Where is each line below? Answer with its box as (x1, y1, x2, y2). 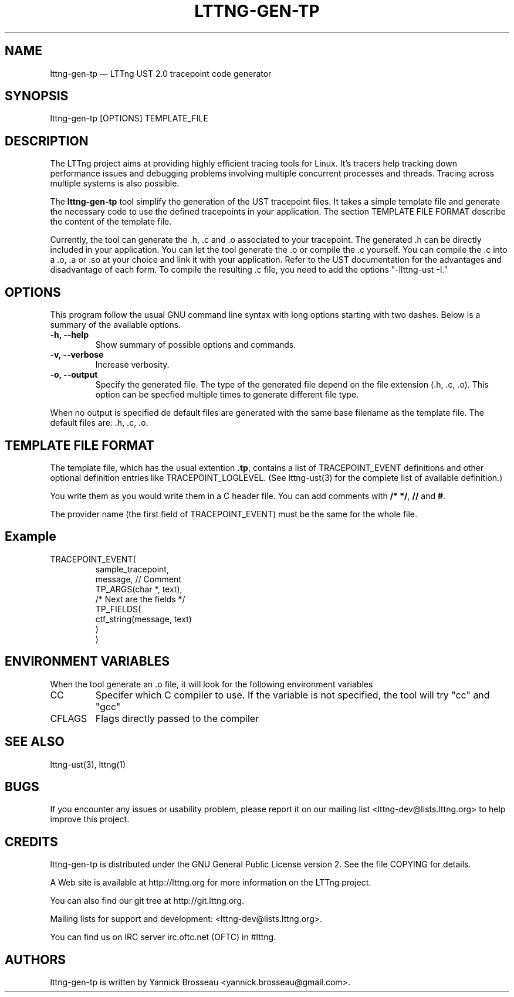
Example (5, 529, 56, 544)
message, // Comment (95, 574, 181, 584)
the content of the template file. (50, 216, 172, 227)
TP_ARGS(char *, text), (95, 584, 182, 594)
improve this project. (50, 814, 130, 825)
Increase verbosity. (95, 360, 170, 370)
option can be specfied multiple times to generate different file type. (95, 389, 359, 400)
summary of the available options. (50, 320, 181, 330)
